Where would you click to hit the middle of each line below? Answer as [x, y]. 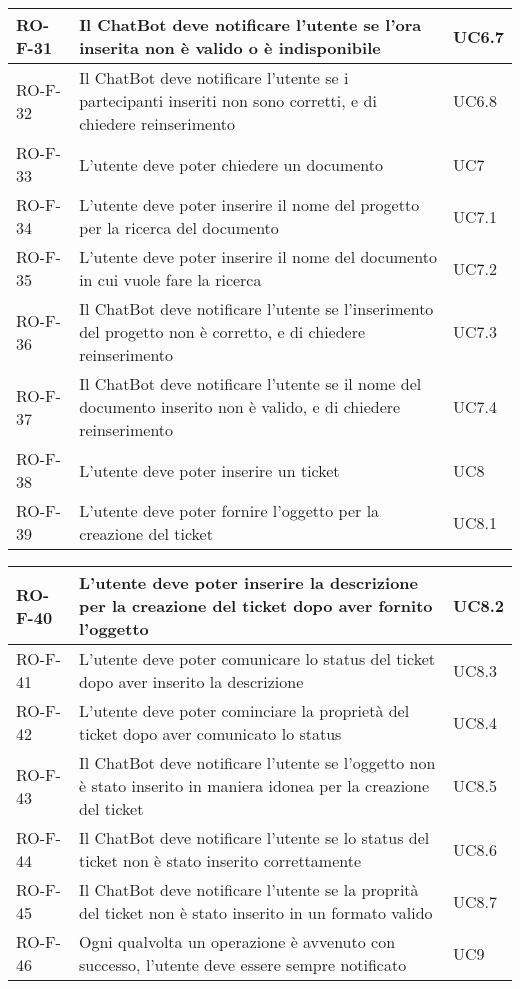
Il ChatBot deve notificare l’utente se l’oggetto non [257, 762]
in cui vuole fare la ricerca [170, 279]
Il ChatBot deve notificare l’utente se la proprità [249, 889]
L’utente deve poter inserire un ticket [209, 470]
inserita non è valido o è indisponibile [230, 47]
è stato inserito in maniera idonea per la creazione [254, 785]
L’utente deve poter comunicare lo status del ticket [257, 658]
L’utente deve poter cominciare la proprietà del [244, 710]
